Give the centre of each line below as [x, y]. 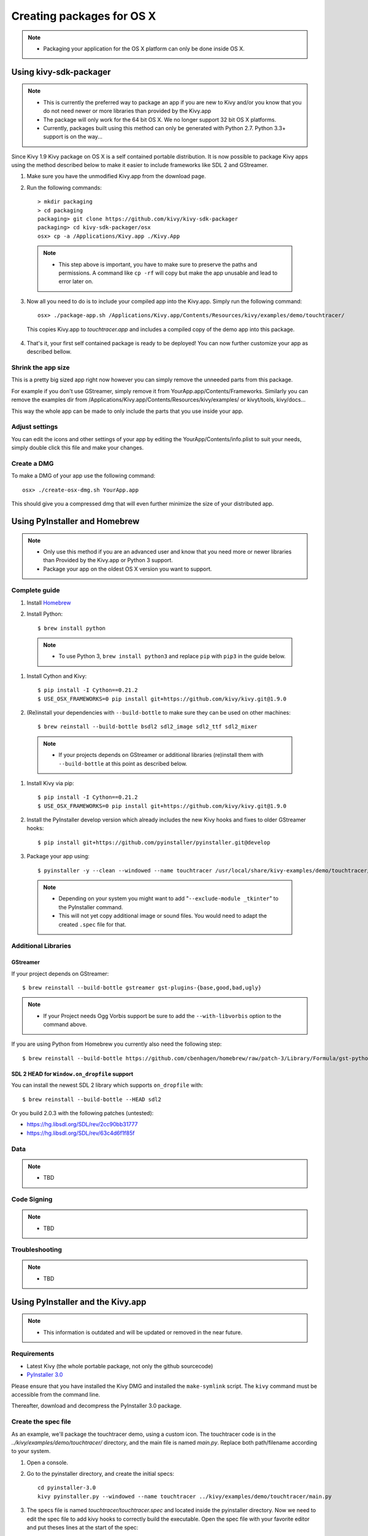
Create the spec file [41, 1422]
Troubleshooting [37, 1250]
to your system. [31, 1451]
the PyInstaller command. [91, 907]
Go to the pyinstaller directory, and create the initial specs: [101, 1474]
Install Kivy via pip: [50, 783]
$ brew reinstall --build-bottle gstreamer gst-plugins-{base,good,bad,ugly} [142, 987]
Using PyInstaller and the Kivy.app [79, 1302]
